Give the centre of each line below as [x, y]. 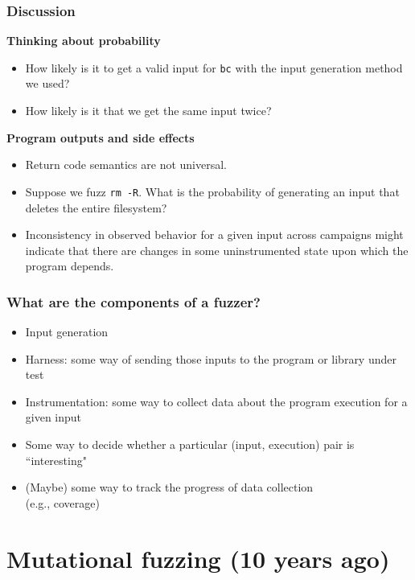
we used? [47, 83]
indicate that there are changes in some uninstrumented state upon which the [217, 250]
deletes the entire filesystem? [96, 207]
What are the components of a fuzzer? [134, 301]
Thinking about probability [84, 41]
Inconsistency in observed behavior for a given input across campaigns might [214, 234]
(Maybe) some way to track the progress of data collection [169, 487]
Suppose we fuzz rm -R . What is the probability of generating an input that [212, 191]
